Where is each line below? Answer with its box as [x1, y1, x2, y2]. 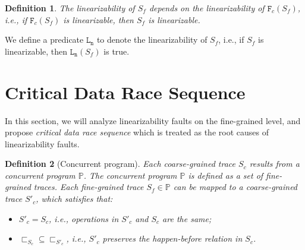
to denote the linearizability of [96, 33, 207, 46]
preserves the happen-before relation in [102, 232, 243, 245]
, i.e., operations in [49, 212, 119, 224]
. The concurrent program [83, 169, 177, 181]
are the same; [162, 212, 212, 224]
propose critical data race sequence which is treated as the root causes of [5, 126, 269, 138]
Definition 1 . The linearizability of [5, 2, 135, 14]
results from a [249, 157, 300, 170]
